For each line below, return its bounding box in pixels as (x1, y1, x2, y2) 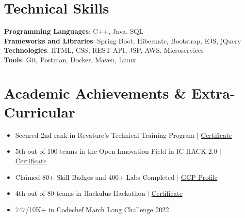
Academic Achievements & (4, 83, 186, 102)
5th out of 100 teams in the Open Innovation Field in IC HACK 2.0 (15, 146, 217, 156)
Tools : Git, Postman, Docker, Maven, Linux (4, 54, 136, 64)
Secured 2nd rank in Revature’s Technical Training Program (15, 130, 195, 140)
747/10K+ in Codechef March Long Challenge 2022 (15, 204, 169, 214)
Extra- (191, 83, 235, 102)
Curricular (4, 102, 75, 121)
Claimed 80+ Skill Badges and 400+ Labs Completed (15, 172, 175, 182)
